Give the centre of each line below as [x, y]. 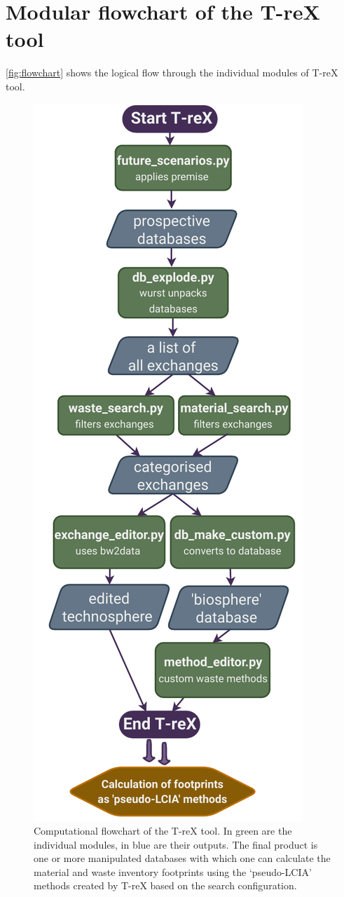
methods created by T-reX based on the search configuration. [165, 885]
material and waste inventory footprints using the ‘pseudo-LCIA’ [173, 871]
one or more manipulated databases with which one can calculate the [182, 858]
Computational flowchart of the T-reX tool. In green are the [163, 831]
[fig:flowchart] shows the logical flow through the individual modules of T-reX [172, 73]
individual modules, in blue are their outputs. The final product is [176, 844]
